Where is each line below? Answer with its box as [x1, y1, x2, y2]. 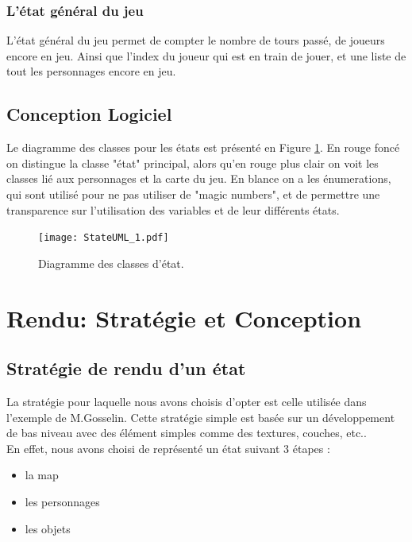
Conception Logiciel [6, 102, 172, 126]
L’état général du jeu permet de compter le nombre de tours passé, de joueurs [6, 32, 385, 48]
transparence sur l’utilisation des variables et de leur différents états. [6, 201, 340, 218]
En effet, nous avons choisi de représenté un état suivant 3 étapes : [6, 439, 330, 456]
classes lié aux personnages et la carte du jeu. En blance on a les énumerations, [6, 170, 391, 187]
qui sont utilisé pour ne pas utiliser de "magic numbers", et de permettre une [6, 185, 380, 202]
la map [25, 467, 59, 483]
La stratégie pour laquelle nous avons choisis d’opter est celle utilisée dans [6, 393, 367, 409]
